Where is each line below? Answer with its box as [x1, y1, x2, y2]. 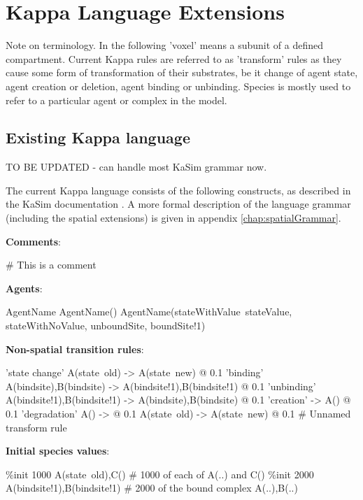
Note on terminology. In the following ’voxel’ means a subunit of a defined [6, 38, 324, 52]
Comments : [6, 234, 61, 248]
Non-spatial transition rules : [6, 341, 144, 356]
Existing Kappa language [6, 127, 190, 148]
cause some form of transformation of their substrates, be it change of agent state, [6, 65, 358, 80]
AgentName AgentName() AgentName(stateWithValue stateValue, [6, 304, 292, 319]
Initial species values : [6, 443, 110, 458]
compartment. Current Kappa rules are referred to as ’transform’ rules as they [6, 51, 342, 66]
